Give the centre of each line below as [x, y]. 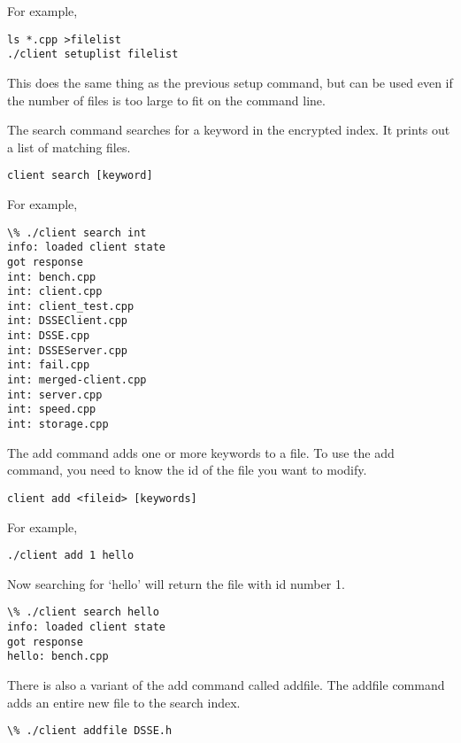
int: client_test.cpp [71, 306]
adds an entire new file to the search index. [124, 702]
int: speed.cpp [52, 410]
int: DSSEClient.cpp [68, 321]
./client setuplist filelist [93, 54]
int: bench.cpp [52, 277]
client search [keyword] [80, 176]
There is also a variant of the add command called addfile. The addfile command [226, 685]
